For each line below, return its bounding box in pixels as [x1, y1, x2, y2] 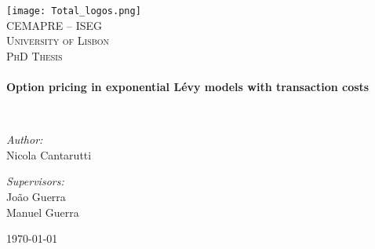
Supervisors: [6, 173, 64, 189]
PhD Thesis [6, 47, 63, 64]
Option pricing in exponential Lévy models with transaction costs [6, 79, 370, 95]
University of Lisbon [6, 32, 110, 49]
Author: [6, 131, 43, 148]
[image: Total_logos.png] [6, 5, 141, 16]
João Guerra [6, 189, 66, 204]
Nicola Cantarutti [6, 146, 92, 163]
